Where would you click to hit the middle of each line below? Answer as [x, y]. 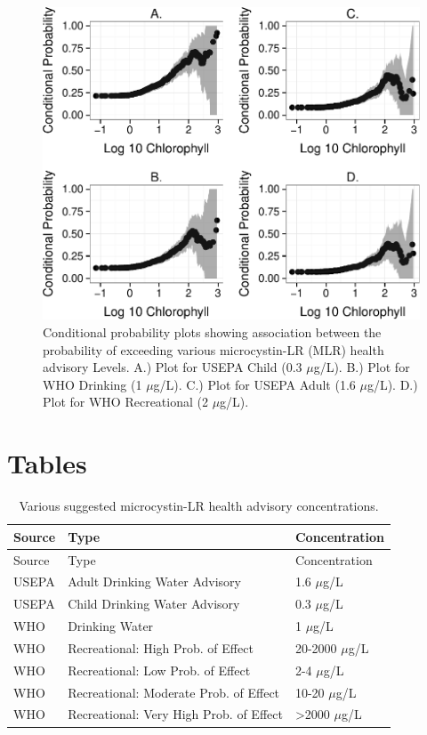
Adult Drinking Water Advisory [155, 582]
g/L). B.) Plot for [362, 367]
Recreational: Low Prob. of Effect [159, 670]
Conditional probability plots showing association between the [212, 332]
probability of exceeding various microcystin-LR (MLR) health [213, 349]
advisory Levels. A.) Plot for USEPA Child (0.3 [173, 367]
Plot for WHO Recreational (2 [125, 402]
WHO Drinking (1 [93, 384]
